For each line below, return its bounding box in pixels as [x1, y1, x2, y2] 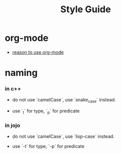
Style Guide [60, 4, 111, 15]
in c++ [5, 85, 22, 92]
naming [5, 67, 38, 79]
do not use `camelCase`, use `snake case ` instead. [12, 97, 116, 104]
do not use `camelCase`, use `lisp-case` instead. [12, 134, 115, 140]
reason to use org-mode [12, 49, 64, 55]
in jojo [5, 121, 21, 129]
